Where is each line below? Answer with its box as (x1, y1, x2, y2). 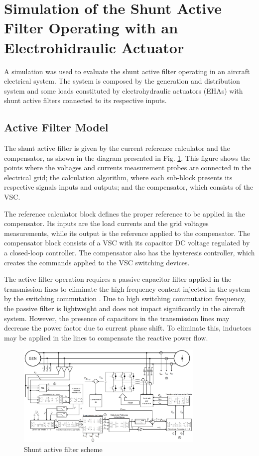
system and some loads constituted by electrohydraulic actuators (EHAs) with (4, 85, 243, 96)
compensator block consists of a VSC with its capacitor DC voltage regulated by (4, 237, 250, 248)
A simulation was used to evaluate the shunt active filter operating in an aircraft (4, 66, 250, 76)
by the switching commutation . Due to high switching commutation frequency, (4, 293, 246, 304)
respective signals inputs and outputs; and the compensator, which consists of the (4, 182, 254, 192)
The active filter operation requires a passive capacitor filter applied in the (4, 274, 232, 284)
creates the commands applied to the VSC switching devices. (4, 257, 190, 267)
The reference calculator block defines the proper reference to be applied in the (4, 208, 245, 219)
